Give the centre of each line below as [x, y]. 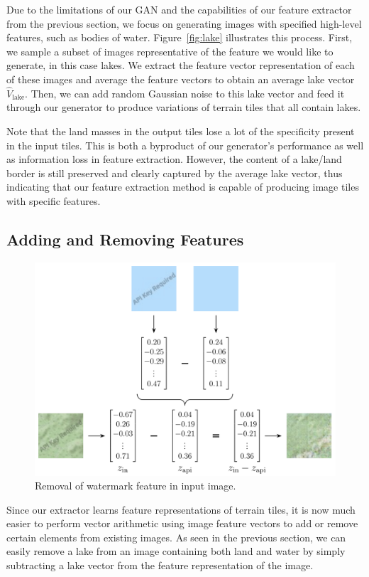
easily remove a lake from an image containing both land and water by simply [176, 551]
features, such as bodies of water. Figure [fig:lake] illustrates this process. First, [180, 37]
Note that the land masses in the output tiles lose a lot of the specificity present [181, 131]
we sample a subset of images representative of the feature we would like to [170, 51]
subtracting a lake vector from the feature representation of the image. [160, 565]
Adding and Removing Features [125, 239]
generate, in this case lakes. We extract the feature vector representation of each [181, 65]
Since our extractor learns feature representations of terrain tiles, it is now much [181, 509]
